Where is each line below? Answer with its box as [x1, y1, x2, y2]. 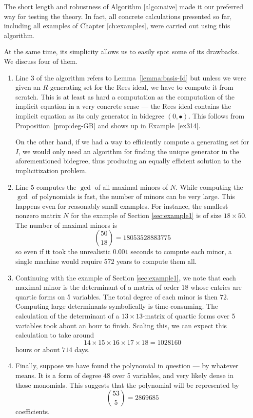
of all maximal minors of [95, 181, 168, 192]
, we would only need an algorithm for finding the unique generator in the [18, 146, 239, 156]
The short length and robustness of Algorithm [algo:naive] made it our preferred [4, 1, 244, 11]
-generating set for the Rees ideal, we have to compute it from [48, 82, 234, 92]
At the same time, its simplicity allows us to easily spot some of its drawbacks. [4, 46, 239, 57]
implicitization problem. [15, 165, 87, 175]
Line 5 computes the [15, 181, 77, 192]
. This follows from [188, 110, 245, 120]
